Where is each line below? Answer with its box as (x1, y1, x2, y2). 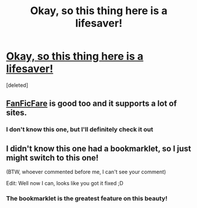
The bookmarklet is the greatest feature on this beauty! (6, 194, 168, 202)
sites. (6, 108, 28, 118)
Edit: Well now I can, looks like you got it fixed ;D (6, 180, 123, 187)
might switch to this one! (6, 153, 99, 163)
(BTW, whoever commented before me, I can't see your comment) (6, 169, 166, 176)
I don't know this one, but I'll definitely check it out (6, 125, 153, 133)
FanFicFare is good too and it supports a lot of (6, 99, 178, 109)
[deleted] (6, 81, 28, 89)
